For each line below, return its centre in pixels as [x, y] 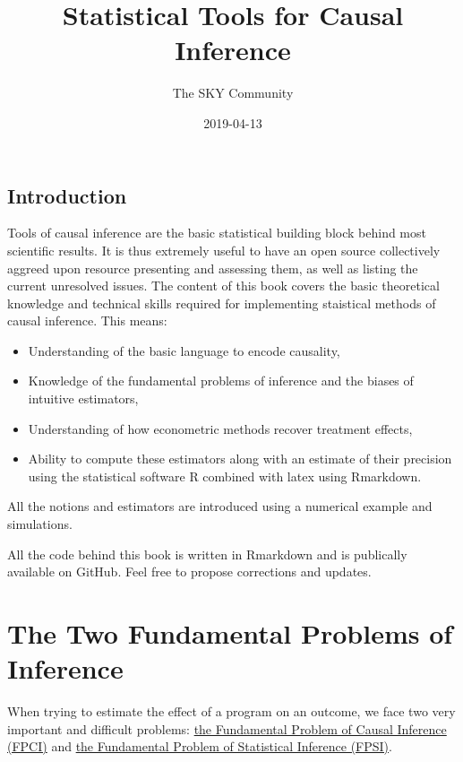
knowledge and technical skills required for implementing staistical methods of [222, 303]
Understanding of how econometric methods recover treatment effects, [220, 428]
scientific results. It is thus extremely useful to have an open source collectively [224, 250]
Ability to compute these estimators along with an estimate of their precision [240, 459]
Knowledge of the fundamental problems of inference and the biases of [221, 381]
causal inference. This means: [87, 320]
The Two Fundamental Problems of [230, 633]
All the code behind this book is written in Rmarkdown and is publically [207, 554]
